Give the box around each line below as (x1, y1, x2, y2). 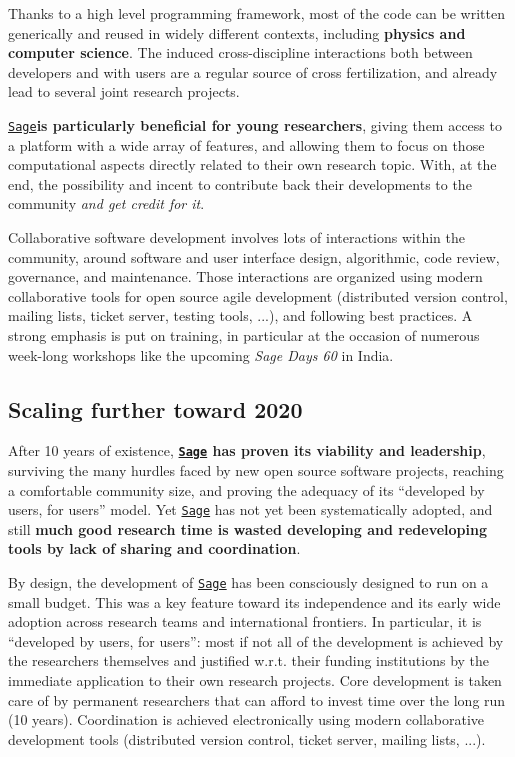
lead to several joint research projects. (8, 81, 240, 102)
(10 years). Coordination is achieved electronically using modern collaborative (8, 709, 485, 730)
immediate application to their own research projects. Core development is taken (8, 670, 502, 691)
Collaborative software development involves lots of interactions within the (8, 227, 465, 247)
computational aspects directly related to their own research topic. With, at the (8, 154, 497, 175)
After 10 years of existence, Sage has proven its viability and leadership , (8, 440, 486, 461)
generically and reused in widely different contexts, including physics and (8, 22, 466, 43)
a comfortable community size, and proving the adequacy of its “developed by (8, 479, 485, 500)
